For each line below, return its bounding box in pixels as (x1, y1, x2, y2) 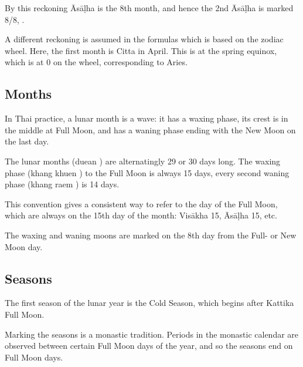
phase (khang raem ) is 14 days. (5, 178, 120, 190)
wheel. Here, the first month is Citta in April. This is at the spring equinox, (5, 44, 277, 56)
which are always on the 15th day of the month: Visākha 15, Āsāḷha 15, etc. (5, 209, 277, 221)
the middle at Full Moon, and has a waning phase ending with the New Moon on (5, 123, 296, 136)
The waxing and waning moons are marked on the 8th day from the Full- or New (5, 228, 297, 241)
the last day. (5, 135, 49, 147)
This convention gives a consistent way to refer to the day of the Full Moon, (5, 197, 278, 210)
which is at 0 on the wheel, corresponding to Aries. (5, 56, 188, 68)
